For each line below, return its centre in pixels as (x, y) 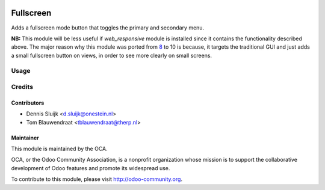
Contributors (28, 103)
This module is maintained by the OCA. (59, 149)
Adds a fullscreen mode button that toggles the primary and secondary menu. (108, 28)
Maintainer (25, 138)
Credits (22, 87)
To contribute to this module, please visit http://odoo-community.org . (97, 179)
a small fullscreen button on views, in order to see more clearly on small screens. (112, 55)
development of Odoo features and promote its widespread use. (91, 168)
